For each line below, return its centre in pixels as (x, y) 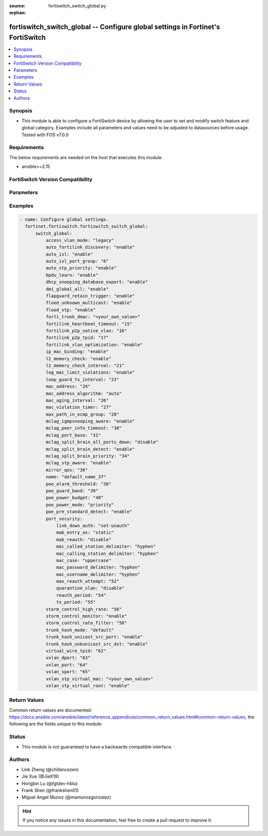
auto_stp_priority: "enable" (81, 268)
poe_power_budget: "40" (74, 498)
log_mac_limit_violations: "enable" (90, 372)
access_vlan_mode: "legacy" (80, 240)
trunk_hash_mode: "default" (80, 630)
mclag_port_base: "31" (73, 435)
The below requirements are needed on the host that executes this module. (86, 157)
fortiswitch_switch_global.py (77, 6)
